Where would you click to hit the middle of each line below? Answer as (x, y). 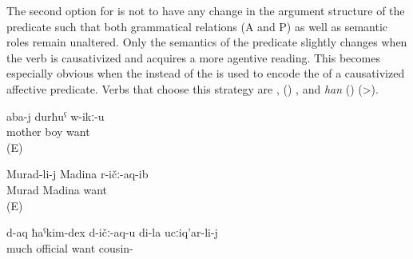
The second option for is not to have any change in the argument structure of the (206, 10)
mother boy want (48, 131)
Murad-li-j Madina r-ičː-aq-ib (77, 174)
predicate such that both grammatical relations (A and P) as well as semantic (197, 26)
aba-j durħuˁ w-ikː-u (56, 116)
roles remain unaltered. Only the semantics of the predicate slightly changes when (207, 42)
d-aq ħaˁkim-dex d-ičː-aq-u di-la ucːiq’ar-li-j (112, 232)
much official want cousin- (70, 247)
